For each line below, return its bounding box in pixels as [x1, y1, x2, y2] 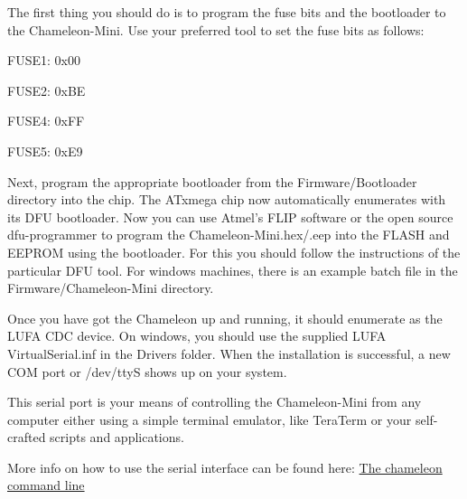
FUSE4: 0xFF [7, 111, 85, 130]
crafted [7, 428, 46, 447]
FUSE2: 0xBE [7, 80, 86, 99]
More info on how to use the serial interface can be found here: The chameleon [7, 457, 443, 476]
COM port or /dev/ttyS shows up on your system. [7, 362, 287, 381]
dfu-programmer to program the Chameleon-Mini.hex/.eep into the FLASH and [7, 225, 450, 244]
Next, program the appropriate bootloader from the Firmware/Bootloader [7, 172, 417, 191]
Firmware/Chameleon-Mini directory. [7, 278, 214, 297]
